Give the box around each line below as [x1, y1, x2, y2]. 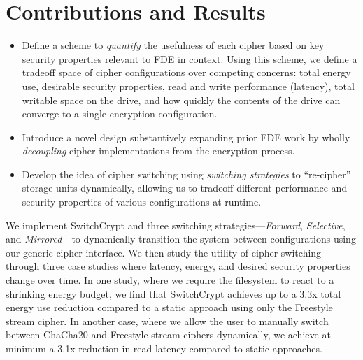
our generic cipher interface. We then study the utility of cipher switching [6, 245, 322, 259]
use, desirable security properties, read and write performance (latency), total [22, 78, 355, 93]
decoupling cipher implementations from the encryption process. [22, 143, 295, 158]
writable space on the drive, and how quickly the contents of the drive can [22, 92, 341, 107]
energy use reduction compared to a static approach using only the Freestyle [6, 300, 333, 315]
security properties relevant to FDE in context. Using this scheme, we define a [22, 51, 357, 66]
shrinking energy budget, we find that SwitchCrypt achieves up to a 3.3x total [6, 286, 341, 301]
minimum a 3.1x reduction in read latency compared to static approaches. [6, 341, 322, 355]
